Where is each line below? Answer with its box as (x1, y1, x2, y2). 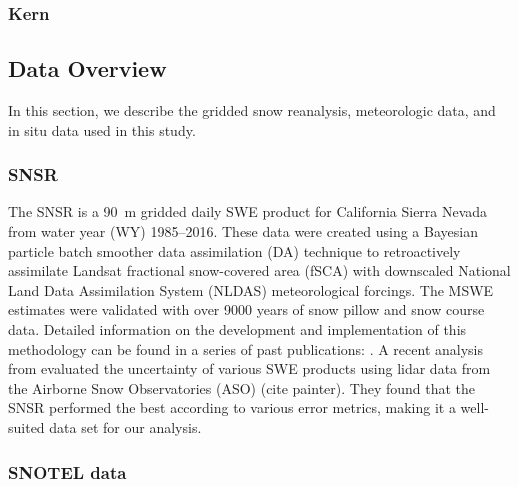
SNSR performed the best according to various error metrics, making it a (8, 397, 456, 418)
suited (8, 416, 45, 437)
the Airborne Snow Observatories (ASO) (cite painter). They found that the (8, 377, 476, 398)
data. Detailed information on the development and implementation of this (8, 319, 467, 340)
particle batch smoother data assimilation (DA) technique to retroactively (8, 240, 461, 261)
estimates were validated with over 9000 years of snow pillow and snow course (8, 299, 485, 320)
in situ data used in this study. (8, 119, 196, 140)
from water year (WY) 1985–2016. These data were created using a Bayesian (8, 221, 478, 242)
